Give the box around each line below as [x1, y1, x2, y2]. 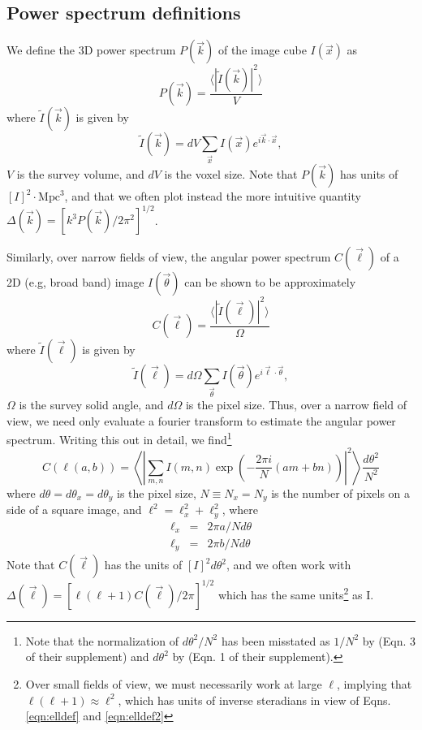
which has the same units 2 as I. [217, 584, 374, 603]
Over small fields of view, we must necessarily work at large [25, 676, 322, 692]
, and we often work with [226, 556, 351, 573]
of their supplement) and [25, 648, 149, 665]
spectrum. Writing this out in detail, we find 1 [6, 429, 232, 447]
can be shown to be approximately [184, 274, 356, 291]
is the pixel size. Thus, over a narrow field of [185, 395, 407, 413]
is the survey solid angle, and [19, 395, 164, 413]
